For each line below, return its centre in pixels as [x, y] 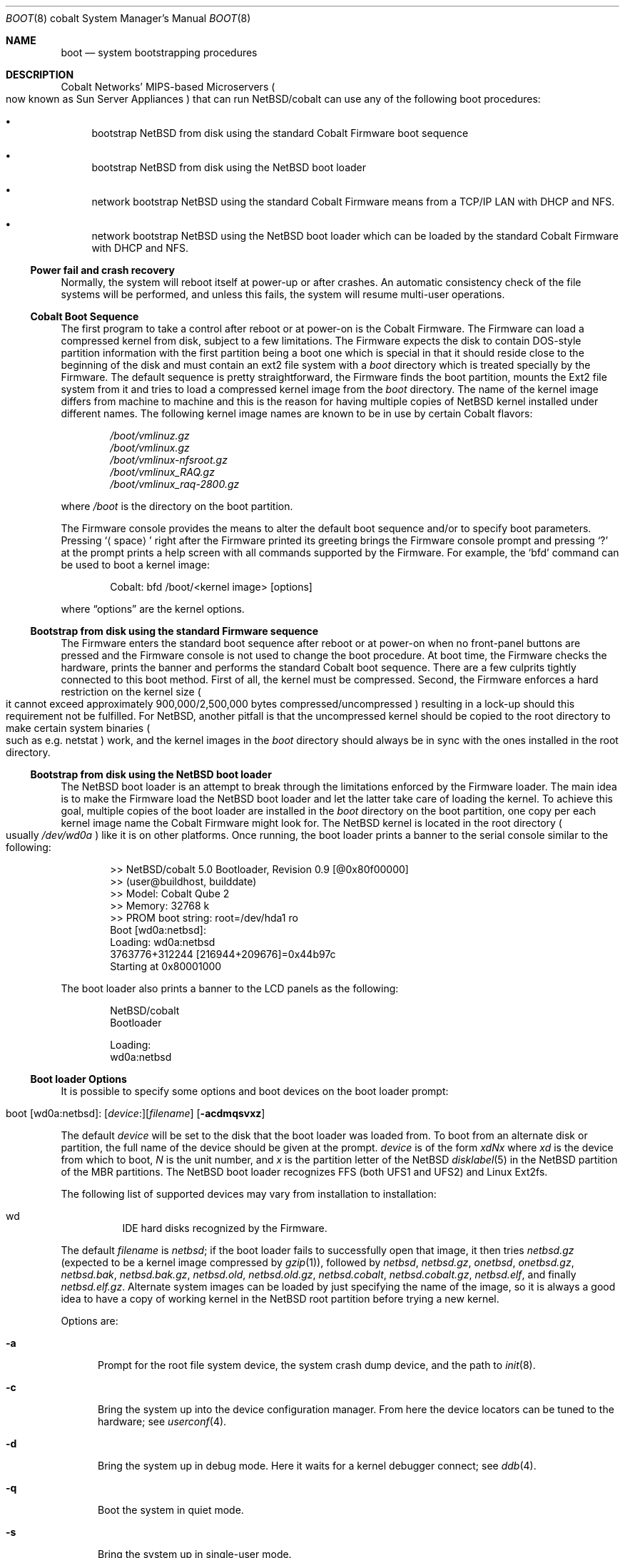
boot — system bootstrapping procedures [159, 52]
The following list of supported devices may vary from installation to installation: [249, 1194]
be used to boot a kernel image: [135, 565]
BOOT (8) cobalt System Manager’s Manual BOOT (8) [128, 18]
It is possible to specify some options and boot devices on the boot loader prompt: [255, 1091]
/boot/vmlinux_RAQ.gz [162, 472]
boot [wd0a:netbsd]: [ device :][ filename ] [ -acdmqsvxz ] [136, 1113]
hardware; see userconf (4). [162, 1421]
